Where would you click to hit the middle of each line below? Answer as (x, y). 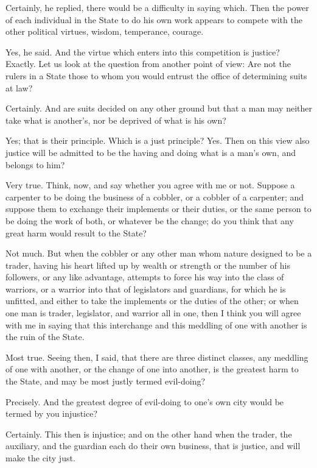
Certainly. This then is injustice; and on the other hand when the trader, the (149, 434)
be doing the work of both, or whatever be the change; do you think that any (150, 220)
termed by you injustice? (52, 413)
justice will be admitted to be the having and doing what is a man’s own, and (151, 152)
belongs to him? (35, 164)
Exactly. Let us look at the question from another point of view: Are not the (148, 64)
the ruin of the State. (45, 337)
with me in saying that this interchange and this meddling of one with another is (156, 324)
